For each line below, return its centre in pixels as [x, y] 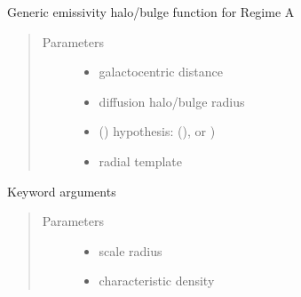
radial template [140, 161]
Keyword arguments [62, 191]
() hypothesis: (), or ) [157, 131]
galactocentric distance [161, 72]
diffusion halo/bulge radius [172, 101]
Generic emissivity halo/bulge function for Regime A [151, 12]
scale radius [131, 250]
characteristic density [157, 281]
